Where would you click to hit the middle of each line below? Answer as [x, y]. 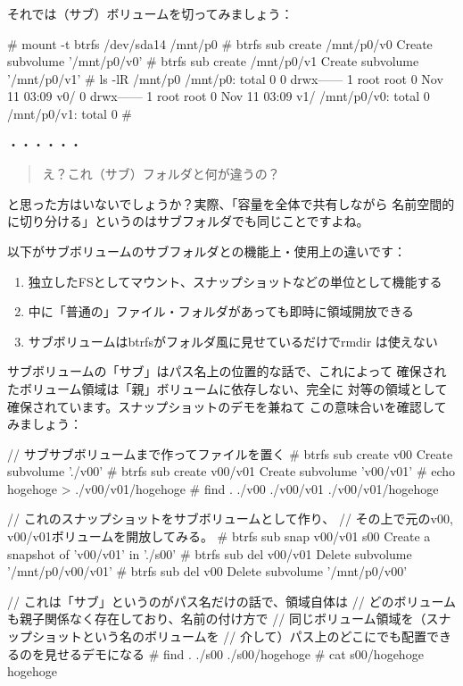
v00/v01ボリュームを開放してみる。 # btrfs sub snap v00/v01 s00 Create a [219, 536]
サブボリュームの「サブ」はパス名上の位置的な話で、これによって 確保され [227, 371]
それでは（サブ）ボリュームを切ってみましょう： [150, 13]
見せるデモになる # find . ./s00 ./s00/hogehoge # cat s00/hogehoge [234, 653]
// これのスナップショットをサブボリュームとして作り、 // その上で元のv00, [230, 519]
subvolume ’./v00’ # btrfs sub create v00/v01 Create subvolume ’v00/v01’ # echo [231, 471]
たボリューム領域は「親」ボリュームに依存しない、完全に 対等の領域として [227, 388]
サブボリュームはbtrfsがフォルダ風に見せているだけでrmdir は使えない [233, 341]
